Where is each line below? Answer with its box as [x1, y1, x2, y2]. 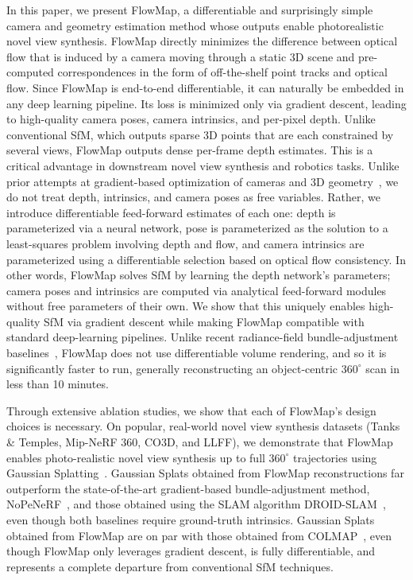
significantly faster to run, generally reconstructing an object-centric [6, 360, 338, 376]
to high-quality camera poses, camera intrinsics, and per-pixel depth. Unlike [6, 111, 376, 127]
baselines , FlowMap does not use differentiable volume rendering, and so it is [6, 344, 387, 361]
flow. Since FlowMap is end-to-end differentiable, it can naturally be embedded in [6, 79, 404, 95]
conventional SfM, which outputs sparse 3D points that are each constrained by [6, 126, 394, 142]
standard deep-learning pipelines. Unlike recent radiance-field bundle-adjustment [6, 329, 399, 345]
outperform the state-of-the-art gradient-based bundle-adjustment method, [6, 480, 370, 496]
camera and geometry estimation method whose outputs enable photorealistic [6, 17, 384, 33]
